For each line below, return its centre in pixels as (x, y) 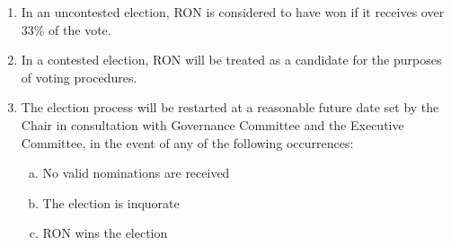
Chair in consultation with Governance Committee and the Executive (212, 124)
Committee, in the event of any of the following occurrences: (187, 142)
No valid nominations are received (136, 173)
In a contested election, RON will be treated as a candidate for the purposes (231, 60)
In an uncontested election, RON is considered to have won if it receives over (233, 12)
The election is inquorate (111, 202)
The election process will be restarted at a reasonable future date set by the (230, 107)
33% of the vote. (66, 29)
